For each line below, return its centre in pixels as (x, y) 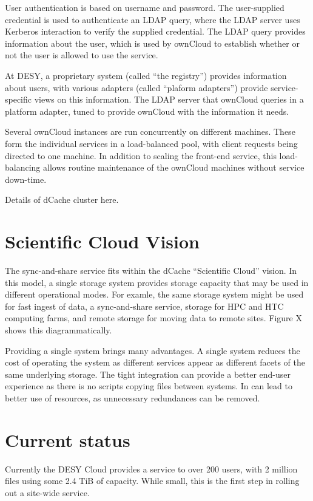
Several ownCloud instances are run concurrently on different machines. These (150, 131)
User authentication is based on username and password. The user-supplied (145, 7)
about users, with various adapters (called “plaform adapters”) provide (136, 87)
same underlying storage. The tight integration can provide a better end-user (148, 374)
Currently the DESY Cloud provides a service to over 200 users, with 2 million (151, 469)
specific (19, 99)
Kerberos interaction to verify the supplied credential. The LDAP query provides (155, 31)
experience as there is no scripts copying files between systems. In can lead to (149, 386)
